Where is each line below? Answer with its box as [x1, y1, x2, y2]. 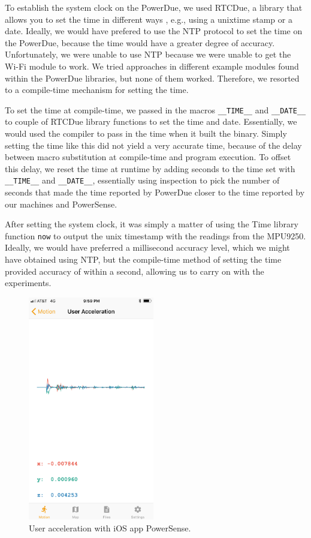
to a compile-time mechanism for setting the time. [5, 83, 189, 96]
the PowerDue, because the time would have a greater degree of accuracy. [5, 36, 275, 49]
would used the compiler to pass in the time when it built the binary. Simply [5, 127, 287, 139]
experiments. [5, 276, 52, 289]
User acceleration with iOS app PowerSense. [29, 521, 191, 534]
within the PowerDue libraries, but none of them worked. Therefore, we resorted [5, 71, 300, 84]
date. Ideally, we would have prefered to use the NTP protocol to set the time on [5, 25, 303, 37]
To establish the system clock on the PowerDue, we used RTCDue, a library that [5, 1, 303, 13]
